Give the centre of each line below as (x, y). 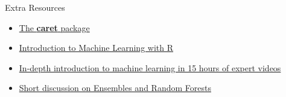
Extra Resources (35, 7)
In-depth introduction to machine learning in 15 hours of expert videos (150, 67)
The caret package (54, 27)
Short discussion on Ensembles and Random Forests (115, 88)
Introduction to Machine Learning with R (96, 48)
